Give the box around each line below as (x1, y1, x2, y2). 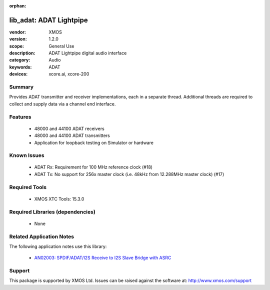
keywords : (9, 64, 32, 70)
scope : (9, 43, 24, 49)
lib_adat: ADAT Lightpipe (9, 15, 88, 24)
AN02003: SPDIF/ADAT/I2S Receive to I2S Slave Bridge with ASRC (34, 255, 171, 261)
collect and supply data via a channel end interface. (9, 100, 116, 107)
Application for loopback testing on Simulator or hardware (34, 139, 153, 145)
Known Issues (9, 152, 44, 159)
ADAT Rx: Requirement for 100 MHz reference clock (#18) (34, 164, 152, 170)
